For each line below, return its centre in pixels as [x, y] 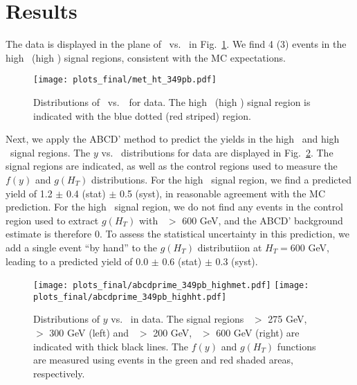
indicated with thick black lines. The [111, 346]
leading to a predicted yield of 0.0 [77, 261]
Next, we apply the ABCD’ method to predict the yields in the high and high [173, 139]
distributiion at [230, 247]
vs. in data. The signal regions [177, 319]
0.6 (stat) [182, 261]
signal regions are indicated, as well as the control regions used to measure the [172, 166]
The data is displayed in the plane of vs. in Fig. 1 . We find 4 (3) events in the [176, 44]
